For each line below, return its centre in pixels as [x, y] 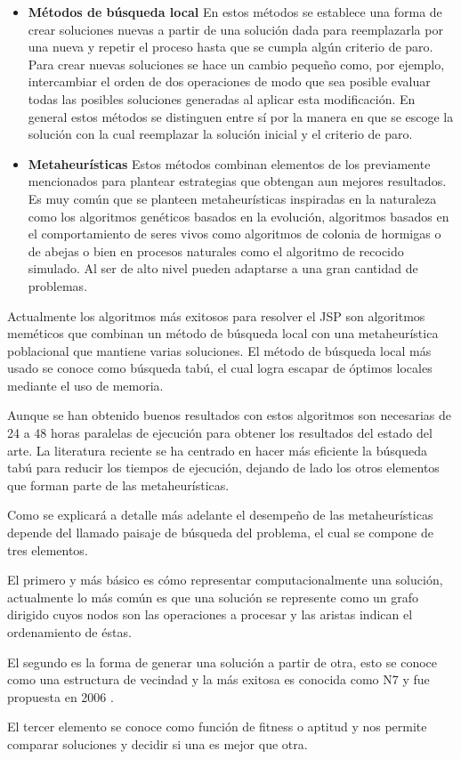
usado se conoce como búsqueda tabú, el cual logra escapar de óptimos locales [220, 368]
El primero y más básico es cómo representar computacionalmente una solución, [225, 580]
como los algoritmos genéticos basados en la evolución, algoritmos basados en [239, 216]
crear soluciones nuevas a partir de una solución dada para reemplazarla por [235, 29]
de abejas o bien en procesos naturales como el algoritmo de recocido [216, 250]
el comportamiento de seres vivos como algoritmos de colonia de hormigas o [235, 234]
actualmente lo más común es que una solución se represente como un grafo [213, 597]
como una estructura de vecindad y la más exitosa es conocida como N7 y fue [218, 679]
